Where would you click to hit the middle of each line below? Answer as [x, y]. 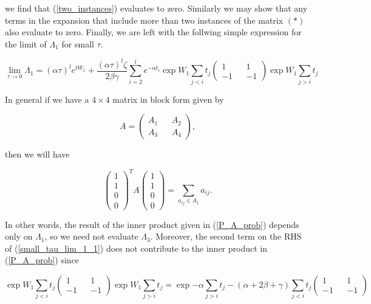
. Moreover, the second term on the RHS [226, 236]
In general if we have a [47, 99]
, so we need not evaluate [91, 236]
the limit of [26, 43]
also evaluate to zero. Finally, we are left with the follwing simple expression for [153, 32]
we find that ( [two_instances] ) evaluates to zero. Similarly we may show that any [156, 8]
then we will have [37, 154]
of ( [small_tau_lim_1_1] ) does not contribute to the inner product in [136, 248]
